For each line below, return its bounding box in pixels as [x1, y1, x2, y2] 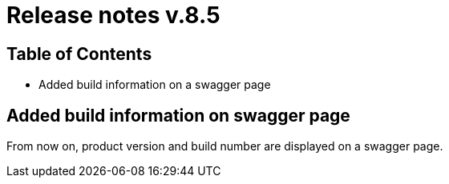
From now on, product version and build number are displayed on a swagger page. [6, 139, 443, 154]
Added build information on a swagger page [38, 78, 271, 92]
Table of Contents [6, 43, 152, 64]
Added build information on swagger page [6, 105, 350, 126]
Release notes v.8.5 [6, 2, 220, 29]
